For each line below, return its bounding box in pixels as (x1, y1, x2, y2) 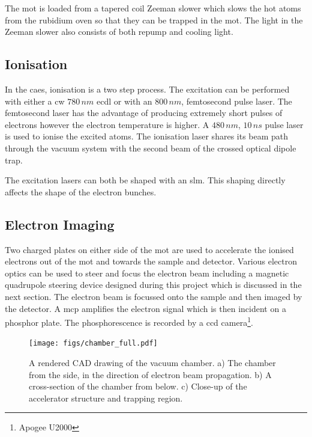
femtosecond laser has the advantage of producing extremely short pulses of (5, 106, 283, 119)
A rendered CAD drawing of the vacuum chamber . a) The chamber (29, 356, 276, 368)
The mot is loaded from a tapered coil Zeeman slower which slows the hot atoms (5, 2, 301, 14)
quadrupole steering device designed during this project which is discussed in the (5, 278, 302, 291)
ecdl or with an (96, 94, 152, 107)
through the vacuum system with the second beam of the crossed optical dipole (5, 141, 296, 154)
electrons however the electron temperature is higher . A (5, 118, 209, 130)
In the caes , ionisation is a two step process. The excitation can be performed (5, 82, 290, 95)
